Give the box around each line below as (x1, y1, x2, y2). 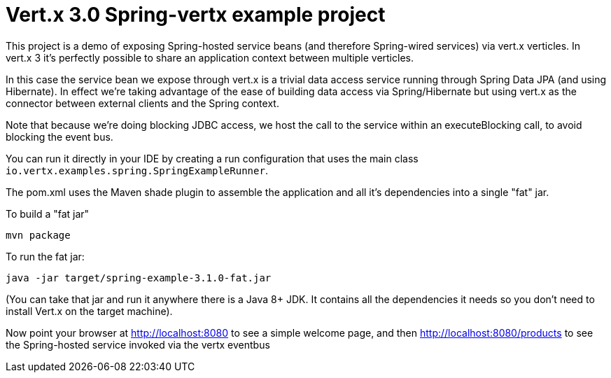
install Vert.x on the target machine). (6, 304, 173, 317)
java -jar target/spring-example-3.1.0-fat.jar (6, 272, 272, 283)
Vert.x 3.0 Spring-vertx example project (6, 3, 386, 27)
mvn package (6, 229, 71, 241)
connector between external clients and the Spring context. (6, 97, 279, 109)
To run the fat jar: (6, 250, 85, 262)
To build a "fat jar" (6, 207, 90, 220)
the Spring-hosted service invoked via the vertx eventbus (6, 338, 270, 351)
